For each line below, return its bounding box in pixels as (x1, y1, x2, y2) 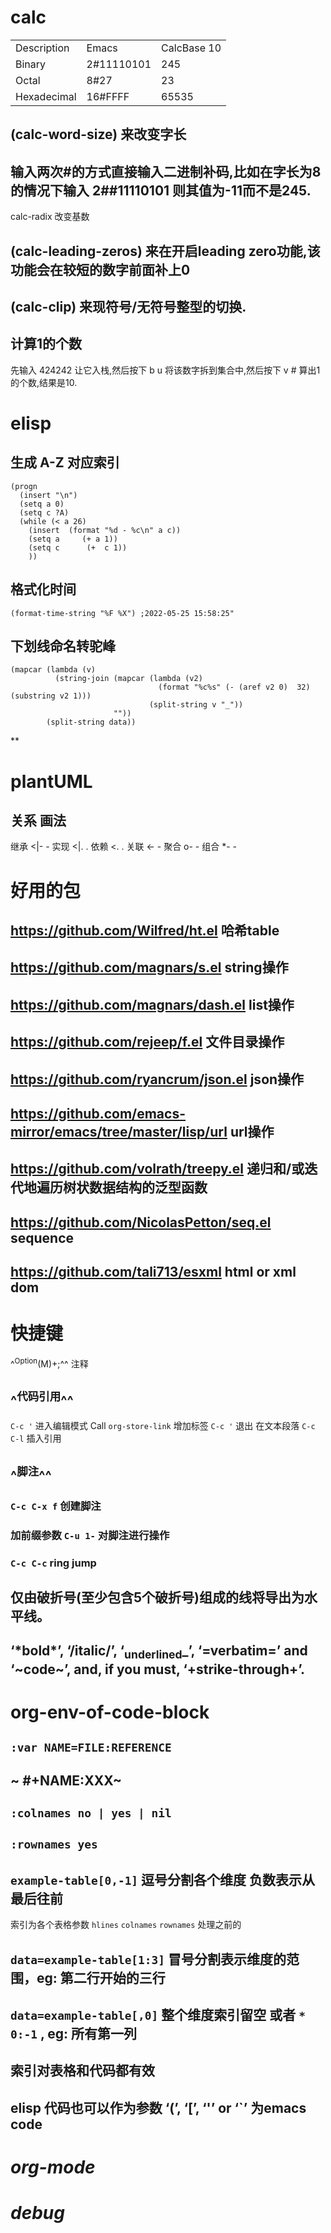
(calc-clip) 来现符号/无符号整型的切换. (10, 298, 247, 315)
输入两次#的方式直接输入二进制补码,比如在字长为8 (10, 163, 322, 180)
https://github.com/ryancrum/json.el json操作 (10, 1071, 305, 1088)
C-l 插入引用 (10, 1432, 62, 1445)
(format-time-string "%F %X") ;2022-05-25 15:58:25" (10, 608, 235, 618)
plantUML (10, 770, 93, 793)
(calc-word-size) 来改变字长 (10, 126, 187, 143)
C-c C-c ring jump (10, 1556, 97, 1570)
